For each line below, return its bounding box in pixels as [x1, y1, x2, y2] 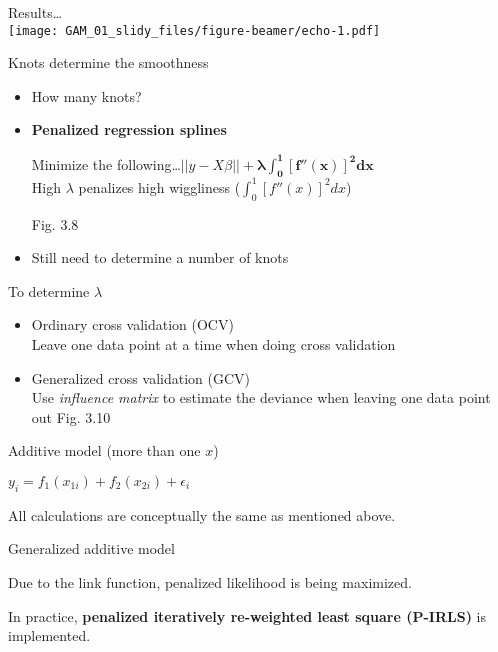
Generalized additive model [8, 538, 175, 559]
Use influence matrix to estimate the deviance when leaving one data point [31, 387, 491, 408]
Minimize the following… [31, 153, 181, 174]
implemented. [8, 625, 91, 646]
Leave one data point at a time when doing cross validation [31, 334, 396, 354]
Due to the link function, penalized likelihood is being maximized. [8, 571, 412, 592]
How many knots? [31, 85, 142, 106]
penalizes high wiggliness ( [78, 176, 241, 197]
